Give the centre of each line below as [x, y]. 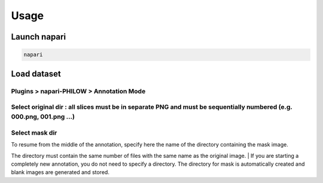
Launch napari [38, 37]
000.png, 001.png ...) [43, 117]
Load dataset [36, 74]
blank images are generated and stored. [60, 172]
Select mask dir [34, 133]
